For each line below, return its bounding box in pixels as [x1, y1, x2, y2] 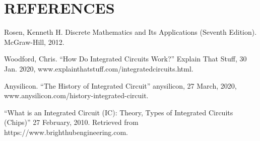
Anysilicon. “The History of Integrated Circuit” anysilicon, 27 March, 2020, [4, 80, 237, 91]
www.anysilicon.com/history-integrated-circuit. [4, 90, 149, 101]
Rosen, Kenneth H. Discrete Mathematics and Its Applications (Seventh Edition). [4, 27, 257, 37]
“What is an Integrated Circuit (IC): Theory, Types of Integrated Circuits [4, 107, 233, 117]
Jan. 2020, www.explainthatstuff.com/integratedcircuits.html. [4, 63, 193, 74]
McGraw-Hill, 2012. [4, 36, 64, 47]
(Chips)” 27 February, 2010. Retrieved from [4, 117, 139, 127]
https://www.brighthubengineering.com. [4, 126, 128, 137]
